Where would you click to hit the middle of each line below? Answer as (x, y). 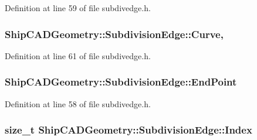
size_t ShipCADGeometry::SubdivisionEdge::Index (128, 130)
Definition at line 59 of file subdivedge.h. (78, 8)
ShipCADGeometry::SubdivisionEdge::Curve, (114, 34)
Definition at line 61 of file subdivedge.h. (78, 55)
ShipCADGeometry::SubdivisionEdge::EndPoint (121, 82)
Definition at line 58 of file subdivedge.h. (78, 103)
